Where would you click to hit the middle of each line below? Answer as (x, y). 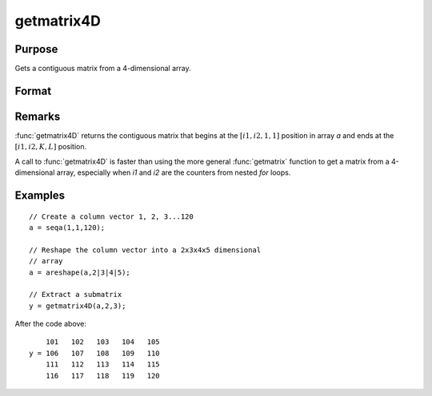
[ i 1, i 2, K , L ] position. (51, 147)
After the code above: (51, 324)
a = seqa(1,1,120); (67, 227)
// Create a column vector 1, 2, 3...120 (111, 216)
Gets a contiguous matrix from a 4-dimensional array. (103, 69)
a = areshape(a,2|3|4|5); (80, 272)
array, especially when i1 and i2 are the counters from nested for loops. (174, 172)
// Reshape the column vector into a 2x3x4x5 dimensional (145, 250)
